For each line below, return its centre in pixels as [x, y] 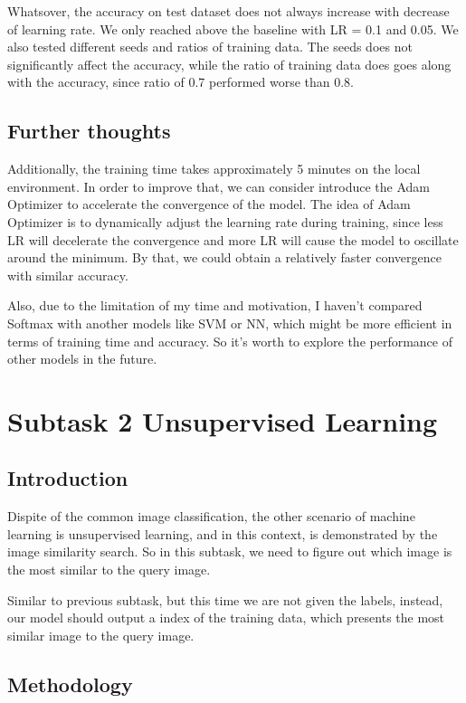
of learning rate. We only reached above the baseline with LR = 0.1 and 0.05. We [233, 28]
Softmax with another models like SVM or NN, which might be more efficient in [230, 323]
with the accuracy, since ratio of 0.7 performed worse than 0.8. [181, 82]
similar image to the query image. [101, 635]
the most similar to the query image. [109, 570]
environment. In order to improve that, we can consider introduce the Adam [219, 186]
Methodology [70, 684]
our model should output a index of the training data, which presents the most [226, 617]
